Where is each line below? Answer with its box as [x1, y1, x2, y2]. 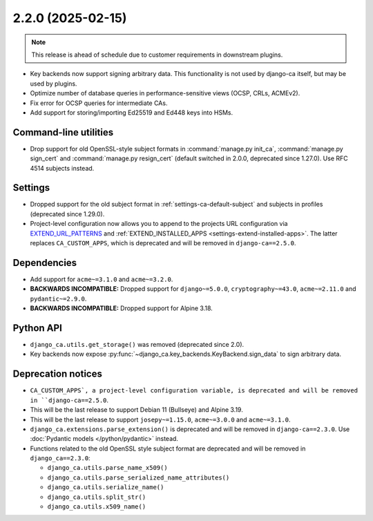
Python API [12, 322, 62, 334]
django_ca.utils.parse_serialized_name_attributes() [47, 473, 230, 482]
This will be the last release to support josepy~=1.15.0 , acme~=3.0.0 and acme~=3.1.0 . [30, 415, 291, 424]
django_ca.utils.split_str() [47, 493, 146, 501]
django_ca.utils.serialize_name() [47, 484, 164, 491]
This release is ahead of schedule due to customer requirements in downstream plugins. [31, 50, 283, 59]
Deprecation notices [12, 368, 103, 380]
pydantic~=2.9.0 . [30, 294, 87, 303]
